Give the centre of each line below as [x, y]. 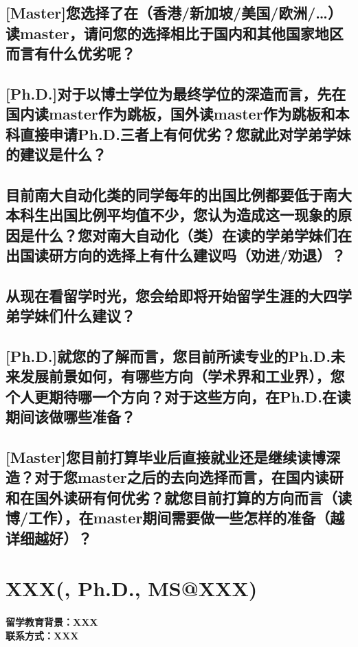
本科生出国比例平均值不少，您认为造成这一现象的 [171, 215]
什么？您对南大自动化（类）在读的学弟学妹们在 [193, 235]
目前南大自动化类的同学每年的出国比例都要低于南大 [179, 194]
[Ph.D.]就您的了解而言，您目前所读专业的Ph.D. [168, 356]
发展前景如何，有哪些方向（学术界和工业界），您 [182, 376]
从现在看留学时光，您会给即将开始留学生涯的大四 [171, 295]
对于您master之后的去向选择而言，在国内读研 [189, 477]
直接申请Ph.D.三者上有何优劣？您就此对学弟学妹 [185, 134]
